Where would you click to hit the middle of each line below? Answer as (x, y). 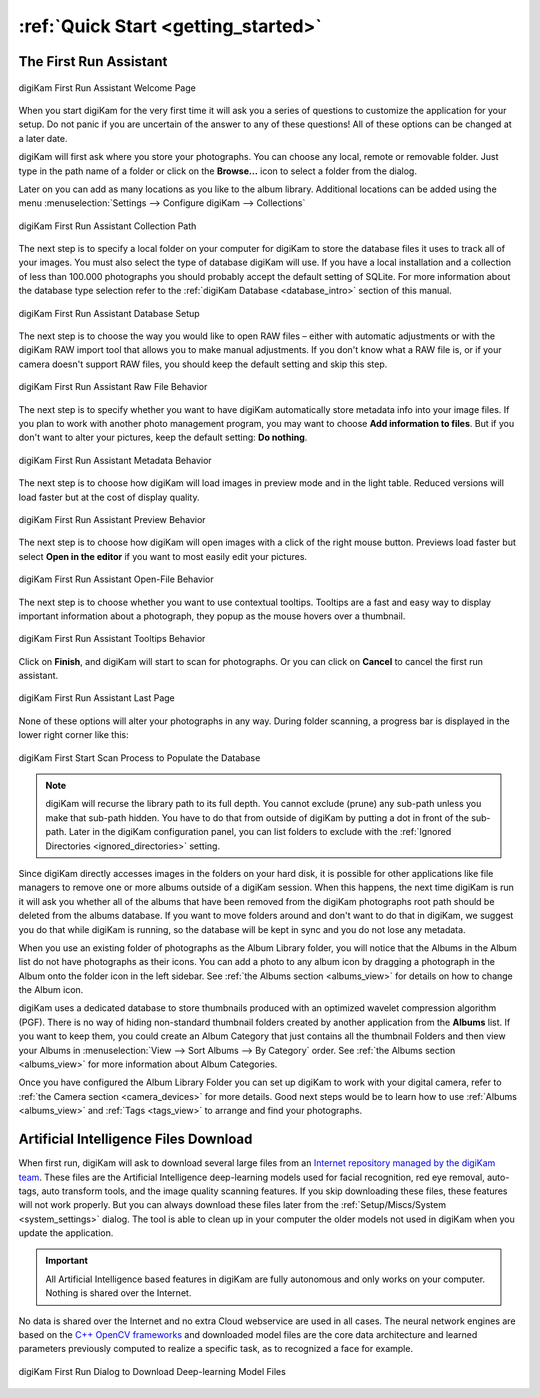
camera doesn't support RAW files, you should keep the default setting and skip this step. (203, 364)
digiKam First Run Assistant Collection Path (107, 226)
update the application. (66, 1233)
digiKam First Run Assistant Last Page (96, 698)
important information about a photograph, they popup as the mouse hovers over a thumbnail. (212, 616)
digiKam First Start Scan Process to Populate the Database (139, 757)
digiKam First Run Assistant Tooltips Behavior (112, 639)
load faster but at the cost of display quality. (109, 497)
